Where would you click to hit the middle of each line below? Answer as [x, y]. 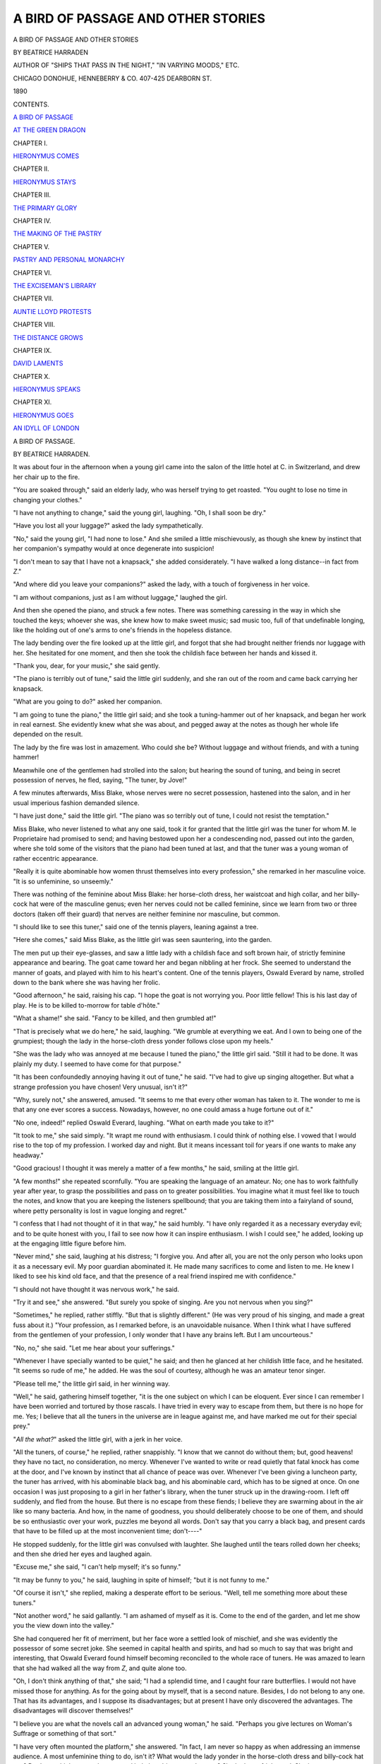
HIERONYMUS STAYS [45, 182]
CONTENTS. [31, 104]
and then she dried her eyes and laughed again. [83, 1554]
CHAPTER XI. [32, 402]
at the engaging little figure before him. [69, 1243]
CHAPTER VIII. [34, 325]
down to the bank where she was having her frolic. [87, 983]
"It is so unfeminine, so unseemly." [64, 881]
